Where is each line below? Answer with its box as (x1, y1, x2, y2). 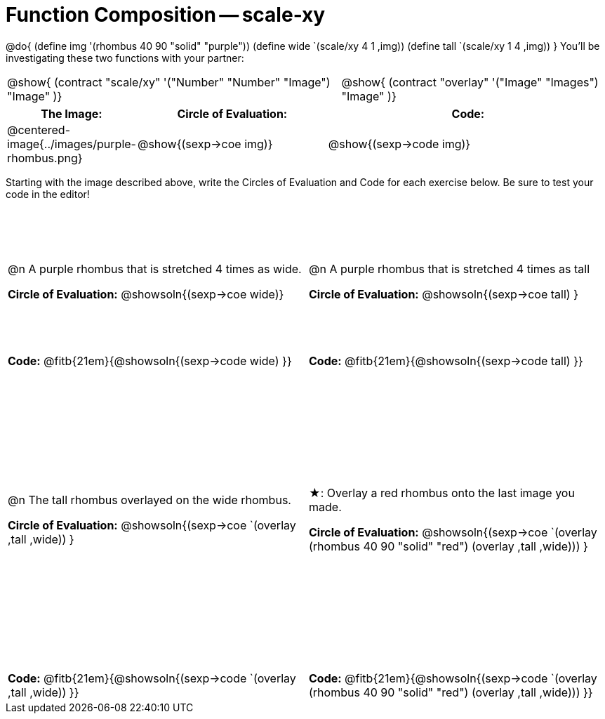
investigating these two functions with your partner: (6, 51, 244, 64)
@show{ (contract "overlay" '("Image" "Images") (341, 74, 599, 89)
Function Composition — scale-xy (6, 3, 326, 27)
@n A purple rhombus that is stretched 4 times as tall (309, 261, 590, 276)
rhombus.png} (7, 150, 83, 165)
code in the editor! (6, 187, 90, 200)
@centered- (7, 122, 71, 137)
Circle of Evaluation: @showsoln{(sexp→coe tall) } (309, 286, 578, 301)
